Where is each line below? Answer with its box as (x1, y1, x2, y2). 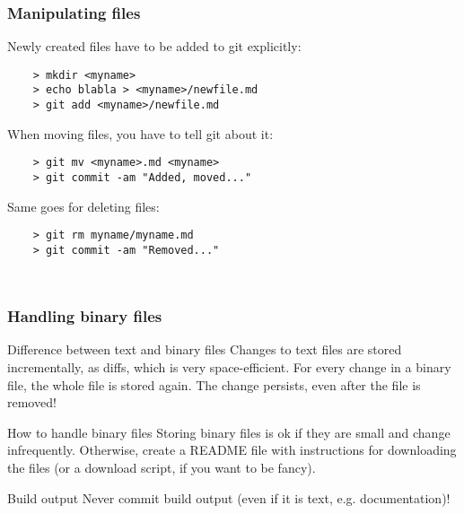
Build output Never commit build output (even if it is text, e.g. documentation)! (7, 488, 451, 507)
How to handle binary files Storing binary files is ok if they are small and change (7, 423, 451, 441)
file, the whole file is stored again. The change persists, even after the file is (7, 375, 421, 394)
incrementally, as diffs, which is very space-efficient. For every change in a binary (7, 358, 451, 377)
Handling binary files (7, 305, 162, 327)
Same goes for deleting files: (7, 196, 160, 215)
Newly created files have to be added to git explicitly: (7, 37, 302, 56)
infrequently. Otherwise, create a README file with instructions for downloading (7, 440, 457, 459)
